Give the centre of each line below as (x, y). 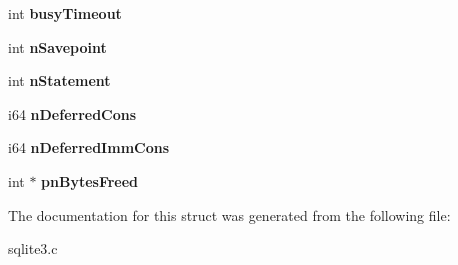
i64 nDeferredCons (72, 113)
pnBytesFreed (90, 180)
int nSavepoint (57, 46)
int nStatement (59, 80)
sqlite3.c (33, 248)
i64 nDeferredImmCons (89, 147)
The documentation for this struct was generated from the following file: (229, 214)
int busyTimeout (65, 13)
